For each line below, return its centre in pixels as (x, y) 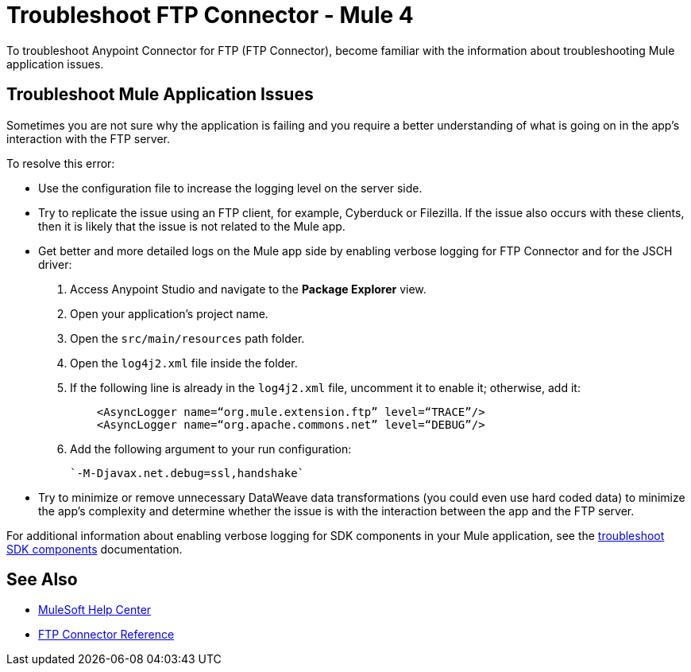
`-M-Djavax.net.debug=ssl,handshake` (187, 473)
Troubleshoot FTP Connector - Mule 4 (210, 15)
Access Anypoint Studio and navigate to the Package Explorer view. (248, 289)
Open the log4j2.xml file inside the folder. (184, 363)
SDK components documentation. (95, 549)
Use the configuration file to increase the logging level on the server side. (230, 188)
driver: (55, 264)
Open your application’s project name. (169, 313)
